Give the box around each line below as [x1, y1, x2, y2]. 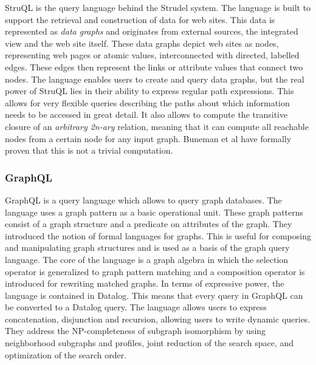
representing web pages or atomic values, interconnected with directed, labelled [5, 49, 300, 61]
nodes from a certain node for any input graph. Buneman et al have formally [5, 132, 292, 145]
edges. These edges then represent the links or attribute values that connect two [5, 60, 303, 73]
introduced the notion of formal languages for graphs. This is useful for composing [5, 229, 311, 242]
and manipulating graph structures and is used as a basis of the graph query [5, 241, 290, 254]
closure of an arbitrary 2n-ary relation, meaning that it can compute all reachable [5, 120, 309, 132]
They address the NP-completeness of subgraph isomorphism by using [5, 324, 266, 337]
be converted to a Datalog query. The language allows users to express [5, 301, 267, 313]
